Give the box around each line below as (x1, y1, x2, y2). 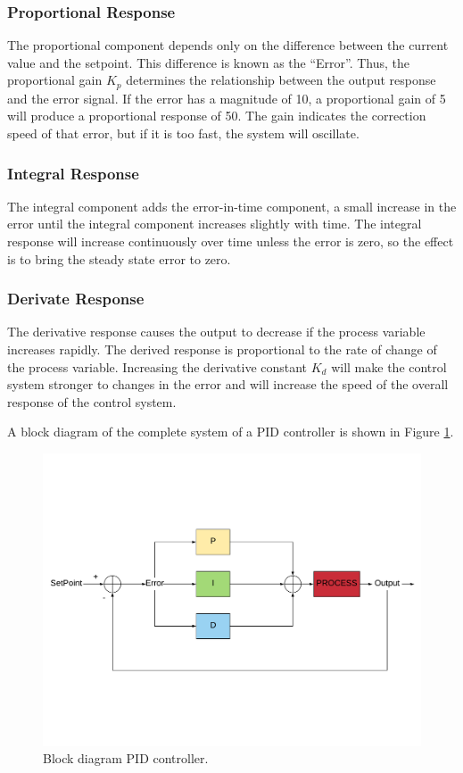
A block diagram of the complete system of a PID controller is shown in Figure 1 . (7, 422, 454, 441)
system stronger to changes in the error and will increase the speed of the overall (7, 375, 449, 394)
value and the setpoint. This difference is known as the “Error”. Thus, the (7, 53, 410, 71)
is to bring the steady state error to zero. (7, 249, 231, 268)
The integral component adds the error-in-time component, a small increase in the (7, 196, 457, 215)
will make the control (331, 357, 447, 376)
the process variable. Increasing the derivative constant (7, 357, 308, 376)
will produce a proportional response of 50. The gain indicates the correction (7, 106, 426, 125)
